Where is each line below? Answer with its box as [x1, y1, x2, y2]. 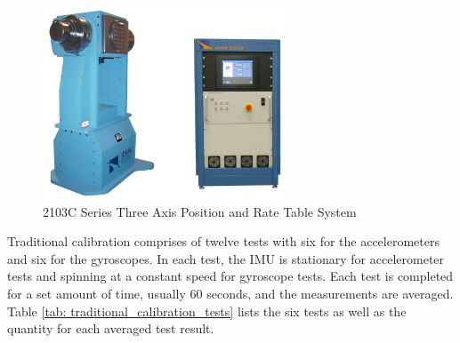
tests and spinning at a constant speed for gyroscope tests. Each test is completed [7, 267, 454, 285]
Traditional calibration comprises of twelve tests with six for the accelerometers [7, 232, 440, 251]
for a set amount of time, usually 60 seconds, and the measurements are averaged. [7, 284, 454, 303]
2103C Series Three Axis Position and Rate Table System [43, 202, 357, 220]
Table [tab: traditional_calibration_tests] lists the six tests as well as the [7, 301, 407, 320]
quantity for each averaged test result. [7, 319, 214, 338]
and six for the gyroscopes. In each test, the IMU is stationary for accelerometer [7, 249, 445, 267]
